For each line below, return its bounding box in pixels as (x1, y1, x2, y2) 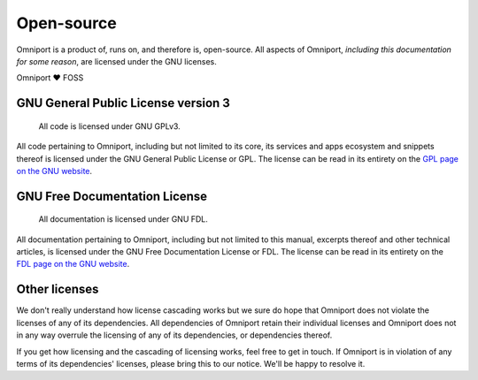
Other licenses (16, 282, 99, 297)
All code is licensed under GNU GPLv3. (38, 120, 181, 132)
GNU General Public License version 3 (16, 95, 230, 110)
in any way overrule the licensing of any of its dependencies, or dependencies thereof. (16, 330, 333, 340)
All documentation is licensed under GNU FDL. (38, 214, 208, 224)
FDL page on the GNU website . (16, 259, 130, 270)
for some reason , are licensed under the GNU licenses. (16, 56, 217, 66)
